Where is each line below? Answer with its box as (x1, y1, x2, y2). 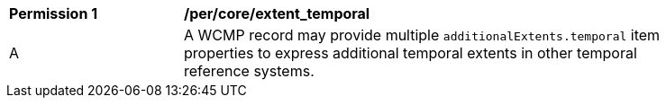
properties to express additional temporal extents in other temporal (184, 44, 637, 62)
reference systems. (184, 62, 315, 80)
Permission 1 (9, 4, 98, 22)
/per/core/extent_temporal (184, 4, 370, 22)
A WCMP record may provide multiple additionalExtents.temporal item (184, 26, 661, 44)
